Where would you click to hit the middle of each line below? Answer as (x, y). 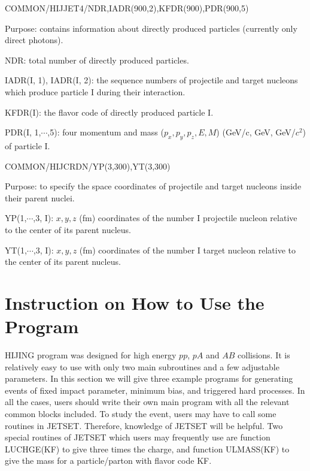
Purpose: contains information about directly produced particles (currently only (151, 28)
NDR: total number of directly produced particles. (97, 60)
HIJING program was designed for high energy (91, 355)
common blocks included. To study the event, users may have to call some (141, 413)
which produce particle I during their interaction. (95, 91)
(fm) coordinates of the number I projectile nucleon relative (188, 218)
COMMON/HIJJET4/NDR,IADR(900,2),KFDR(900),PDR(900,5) (127, 8)
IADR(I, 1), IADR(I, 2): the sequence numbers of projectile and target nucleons (151, 80)
